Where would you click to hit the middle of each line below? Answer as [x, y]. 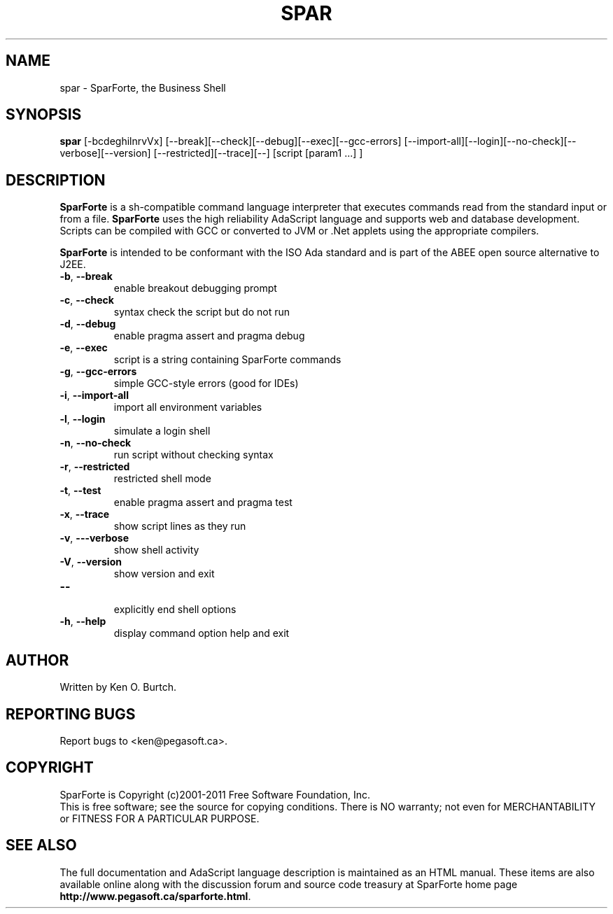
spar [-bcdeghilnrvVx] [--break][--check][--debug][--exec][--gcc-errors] [231, 141]
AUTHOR [37, 660]
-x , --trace [85, 514]
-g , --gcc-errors [98, 372]
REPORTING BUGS [71, 714]
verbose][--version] [105, 153]
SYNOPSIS [44, 115]
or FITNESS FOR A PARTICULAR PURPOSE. [160, 818]
